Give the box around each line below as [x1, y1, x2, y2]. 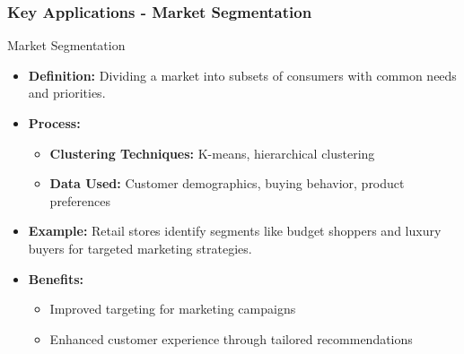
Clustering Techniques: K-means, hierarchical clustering [49, 143, 375, 162]
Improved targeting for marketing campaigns [49, 299, 296, 318]
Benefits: [28, 269, 83, 288]
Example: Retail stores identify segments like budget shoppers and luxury [28, 221, 442, 240]
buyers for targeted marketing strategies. [28, 238, 252, 257]
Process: [28, 114, 81, 132]
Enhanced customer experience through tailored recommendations [49, 329, 413, 348]
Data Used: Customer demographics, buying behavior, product [49, 174, 405, 193]
